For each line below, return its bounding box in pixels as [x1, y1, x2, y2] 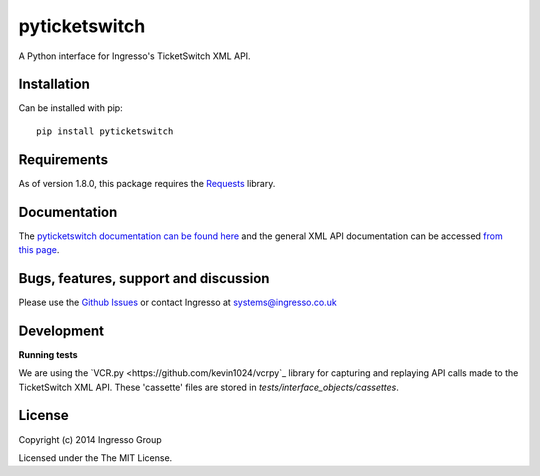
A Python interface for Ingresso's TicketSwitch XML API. [18, 50, 251, 62]
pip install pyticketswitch [36, 125, 174, 137]
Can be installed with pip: [18, 102, 124, 114]
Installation [18, 76, 90, 93]
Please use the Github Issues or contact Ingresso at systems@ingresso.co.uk [18, 296, 337, 308]
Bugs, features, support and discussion [18, 270, 270, 287]
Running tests [18, 348, 79, 360]
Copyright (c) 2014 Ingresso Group [18, 433, 162, 445]
